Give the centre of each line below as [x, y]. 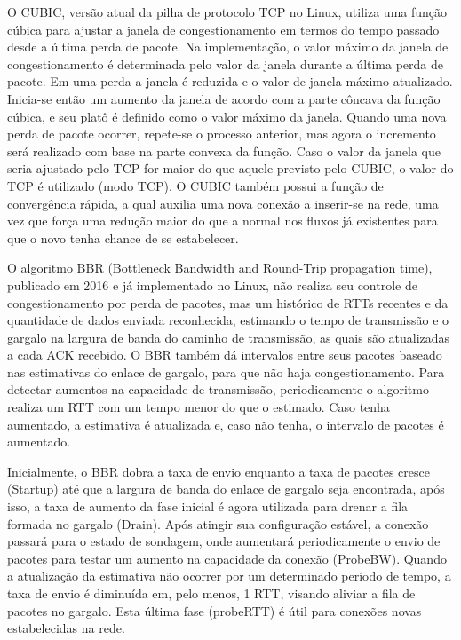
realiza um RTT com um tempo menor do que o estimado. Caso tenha [199, 407]
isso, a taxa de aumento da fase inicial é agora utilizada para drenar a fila [208, 506]
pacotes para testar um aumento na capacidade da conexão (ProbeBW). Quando [227, 558]
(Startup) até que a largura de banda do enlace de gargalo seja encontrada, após [226, 489]
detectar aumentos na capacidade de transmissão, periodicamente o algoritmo [218, 389]
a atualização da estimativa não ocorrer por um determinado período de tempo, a [229, 576]
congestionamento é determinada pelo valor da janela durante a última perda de [226, 63]
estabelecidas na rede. [66, 628]
